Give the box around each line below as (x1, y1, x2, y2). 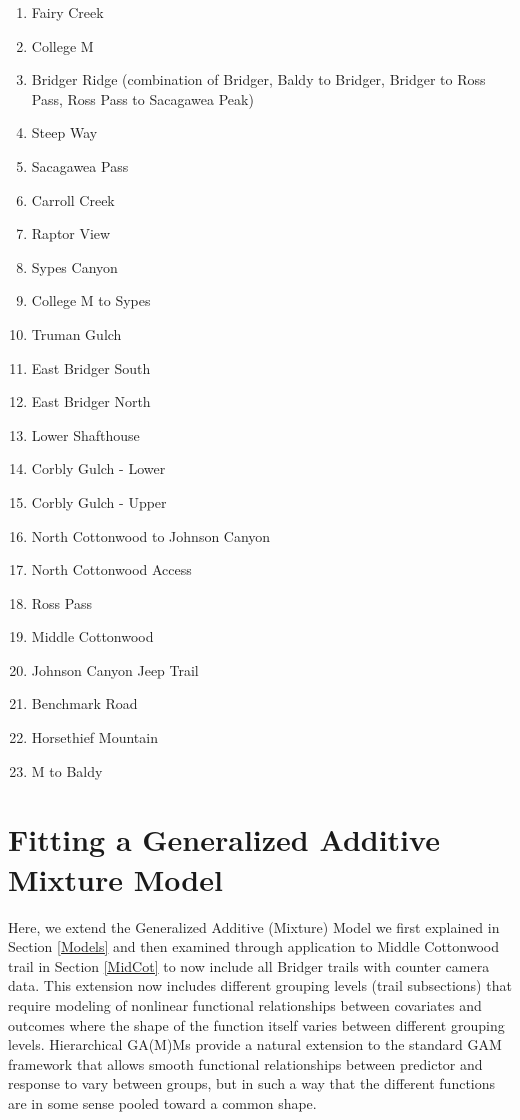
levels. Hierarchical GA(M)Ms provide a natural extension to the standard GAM (8, 1034, 502, 1055)
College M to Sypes (31, 290, 151, 311)
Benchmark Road (31, 693, 138, 714)
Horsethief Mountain (31, 727, 158, 748)
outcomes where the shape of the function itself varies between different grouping (8, 1014, 505, 1035)
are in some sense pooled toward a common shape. (8, 1092, 317, 1113)
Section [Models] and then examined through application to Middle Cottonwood (8, 936, 499, 957)
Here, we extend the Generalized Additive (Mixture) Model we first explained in (8, 916, 500, 937)
